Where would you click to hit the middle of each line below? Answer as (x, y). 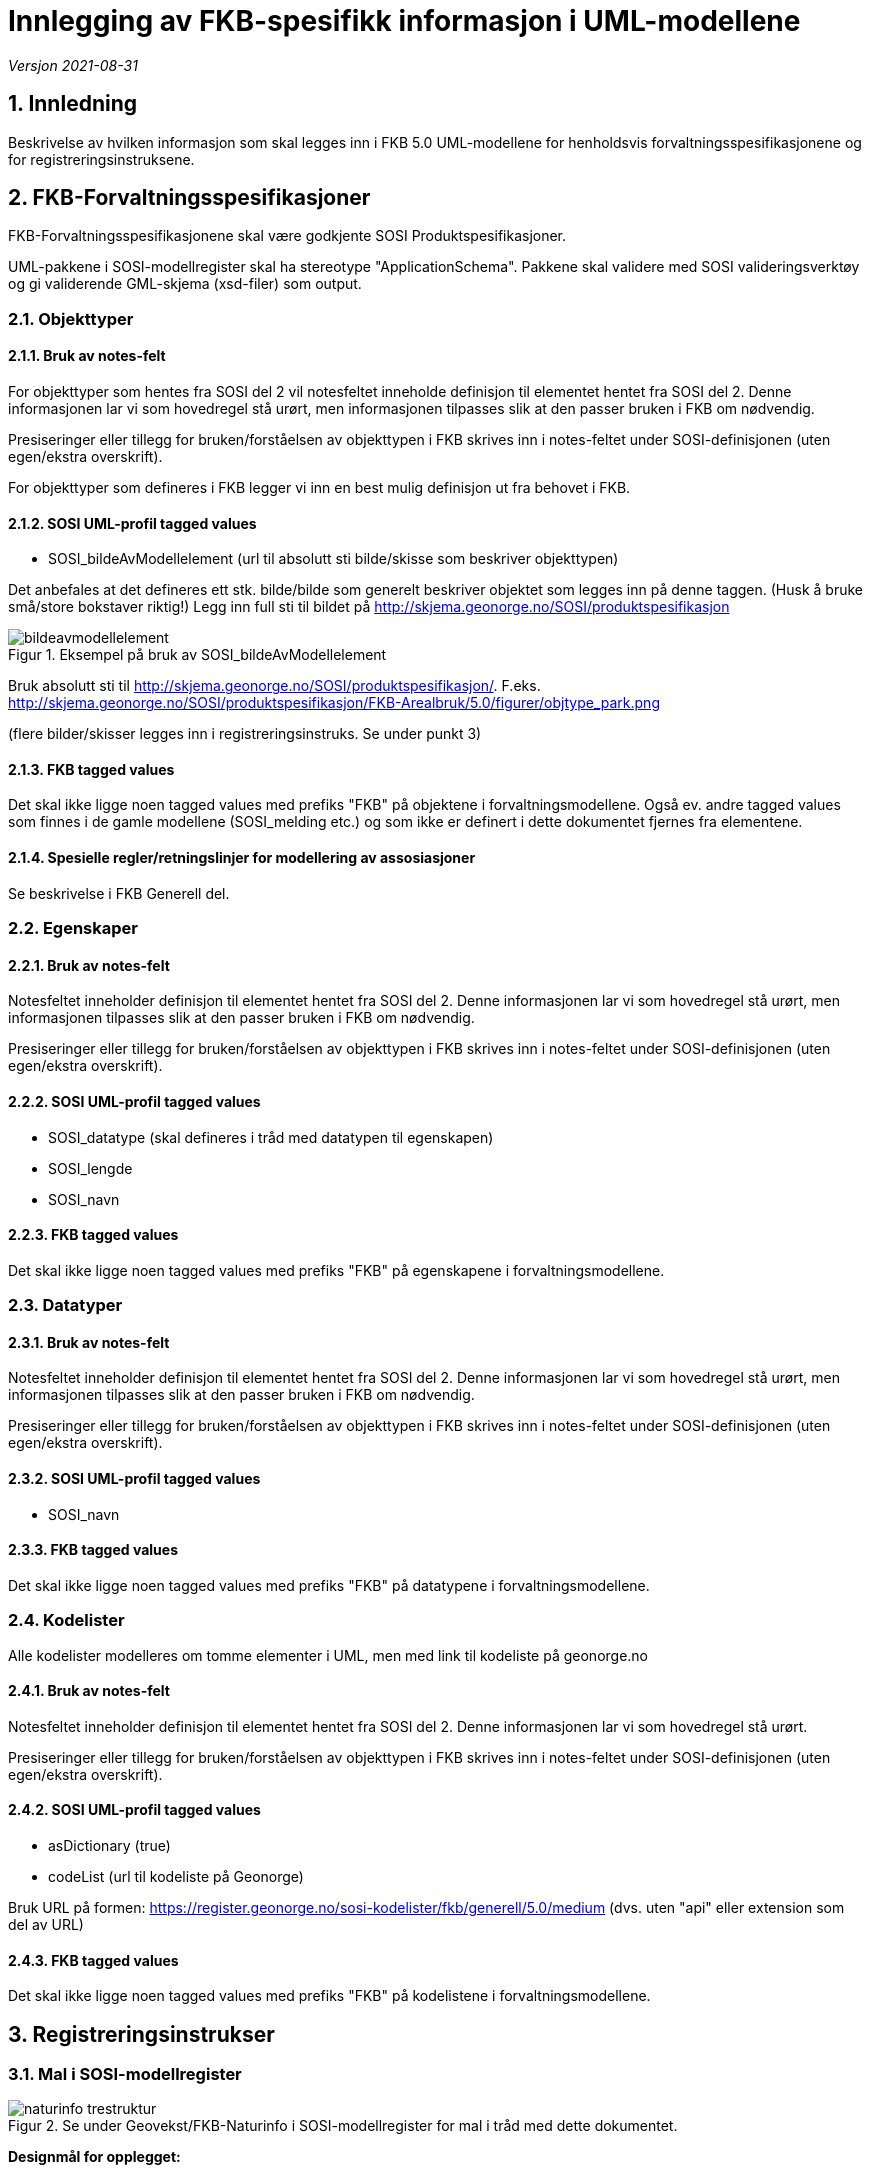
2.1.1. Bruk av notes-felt (87, 356)
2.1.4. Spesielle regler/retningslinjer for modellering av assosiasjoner (242, 858)
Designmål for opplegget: (94, 2157)
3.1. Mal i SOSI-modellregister (125, 2074)
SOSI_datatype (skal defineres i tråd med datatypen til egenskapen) (271, 1137)
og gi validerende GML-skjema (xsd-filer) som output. (185, 284)
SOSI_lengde (90, 1168)
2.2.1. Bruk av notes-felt (89, 965)
